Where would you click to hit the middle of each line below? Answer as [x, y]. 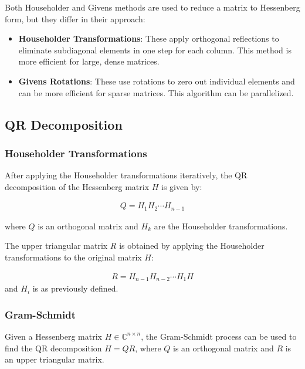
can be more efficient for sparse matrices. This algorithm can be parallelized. [156, 92]
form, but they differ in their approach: [75, 18]
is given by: [182, 186]
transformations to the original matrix [73, 257]
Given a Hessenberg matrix [53, 336]
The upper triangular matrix [56, 246]
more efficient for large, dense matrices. [89, 61]
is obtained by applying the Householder [192, 246]
